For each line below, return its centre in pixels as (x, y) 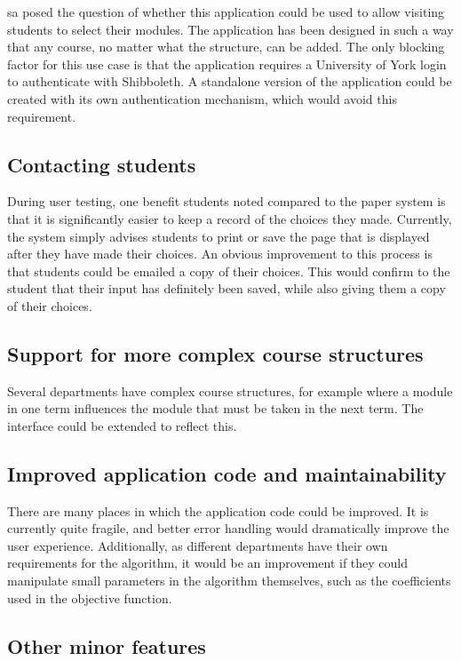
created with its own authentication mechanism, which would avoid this (202, 98)
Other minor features (107, 645)
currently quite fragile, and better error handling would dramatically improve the (228, 528)
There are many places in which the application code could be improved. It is (218, 510)
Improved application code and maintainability (227, 473)
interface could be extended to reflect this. (122, 425)
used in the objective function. (90, 597)
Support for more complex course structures (215, 353)
